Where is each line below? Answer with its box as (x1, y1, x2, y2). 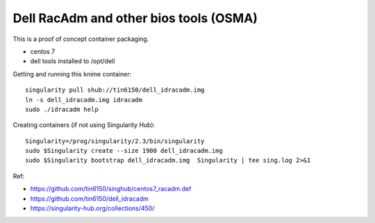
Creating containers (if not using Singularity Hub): (12, 121, 156, 129)
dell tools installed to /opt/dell (30, 57, 115, 65)
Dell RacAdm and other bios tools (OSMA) (12, 10, 258, 26)
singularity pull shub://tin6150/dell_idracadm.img (25, 86, 205, 94)
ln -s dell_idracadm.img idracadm (25, 96, 142, 104)
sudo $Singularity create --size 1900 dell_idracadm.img (25, 147, 224, 155)
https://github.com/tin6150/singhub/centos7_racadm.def (30, 185, 192, 193)
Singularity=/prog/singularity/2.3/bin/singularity (25, 137, 205, 145)
